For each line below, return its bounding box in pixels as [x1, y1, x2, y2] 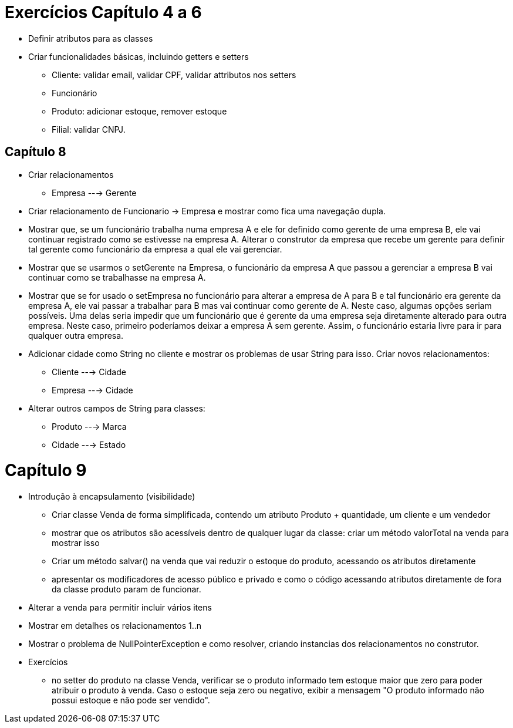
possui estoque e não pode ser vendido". [52, 695, 210, 706]
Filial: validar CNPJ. [52, 124, 126, 134]
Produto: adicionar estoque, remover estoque [52, 106, 227, 116]
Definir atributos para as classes [28, 33, 153, 43]
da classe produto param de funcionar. [52, 584, 201, 595]
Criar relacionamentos [28, 169, 114, 180]
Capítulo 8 [5, 144, 66, 160]
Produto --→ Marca [52, 421, 127, 432]
